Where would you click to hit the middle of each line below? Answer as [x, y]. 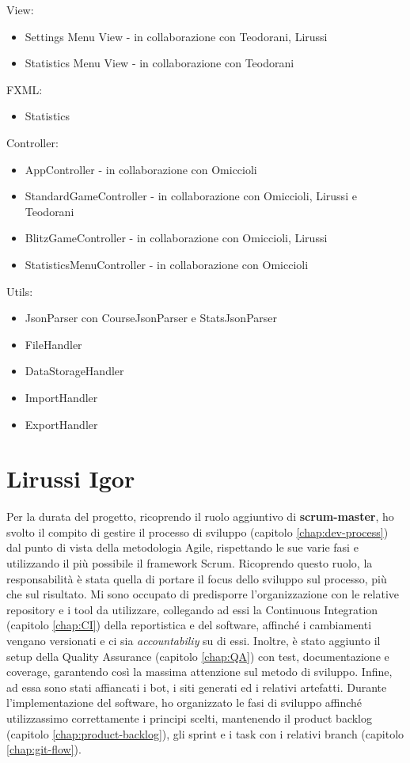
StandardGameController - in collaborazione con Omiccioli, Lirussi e [191, 196]
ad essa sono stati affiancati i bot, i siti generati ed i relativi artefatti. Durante [197, 687]
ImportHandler [61, 397]
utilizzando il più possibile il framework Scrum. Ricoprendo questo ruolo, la [190, 563]
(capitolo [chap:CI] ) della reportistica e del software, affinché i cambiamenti [189, 625]
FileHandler [53, 344]
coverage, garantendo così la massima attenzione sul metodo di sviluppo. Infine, [199, 672]
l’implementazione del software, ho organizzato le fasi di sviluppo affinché [184, 702]
